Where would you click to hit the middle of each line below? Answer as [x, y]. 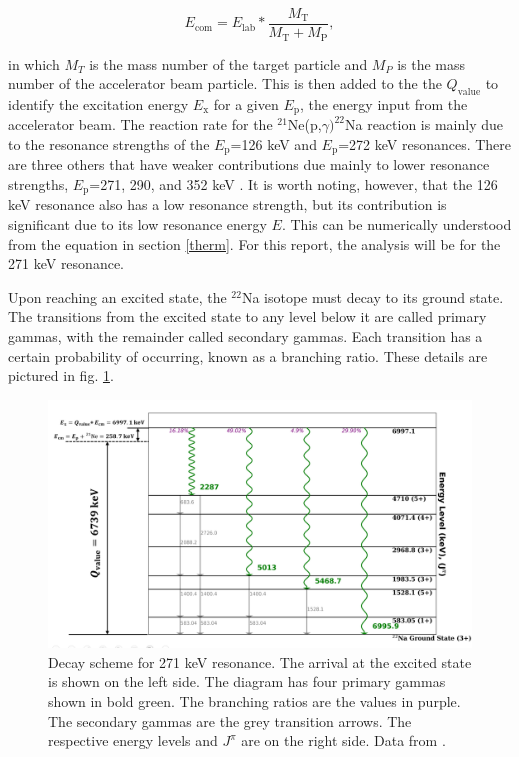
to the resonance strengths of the [109, 143]
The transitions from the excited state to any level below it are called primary [247, 316]
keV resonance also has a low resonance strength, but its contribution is [227, 204]
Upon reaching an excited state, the [117, 296]
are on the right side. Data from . [343, 740]
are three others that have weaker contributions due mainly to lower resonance [249, 164]
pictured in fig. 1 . [61, 375]
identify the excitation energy [98, 103]
